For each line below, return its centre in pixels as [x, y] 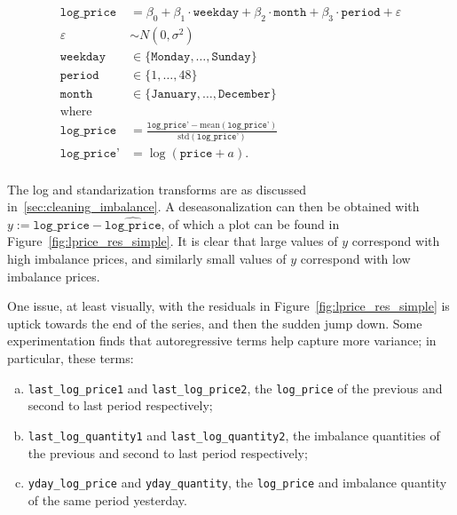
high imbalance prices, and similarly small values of [147, 259]
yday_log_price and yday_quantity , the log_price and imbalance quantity [237, 483]
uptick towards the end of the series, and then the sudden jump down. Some [215, 323]
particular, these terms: [71, 358]
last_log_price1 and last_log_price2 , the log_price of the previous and [235, 388]
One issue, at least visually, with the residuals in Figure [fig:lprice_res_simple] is [228, 306]
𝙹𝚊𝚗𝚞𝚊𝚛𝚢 [174, 94]
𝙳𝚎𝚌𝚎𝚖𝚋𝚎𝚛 [244, 94]
